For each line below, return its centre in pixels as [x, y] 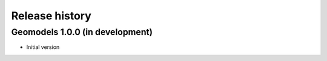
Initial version [43, 47]
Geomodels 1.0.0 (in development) [82, 32]
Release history [51, 16]
